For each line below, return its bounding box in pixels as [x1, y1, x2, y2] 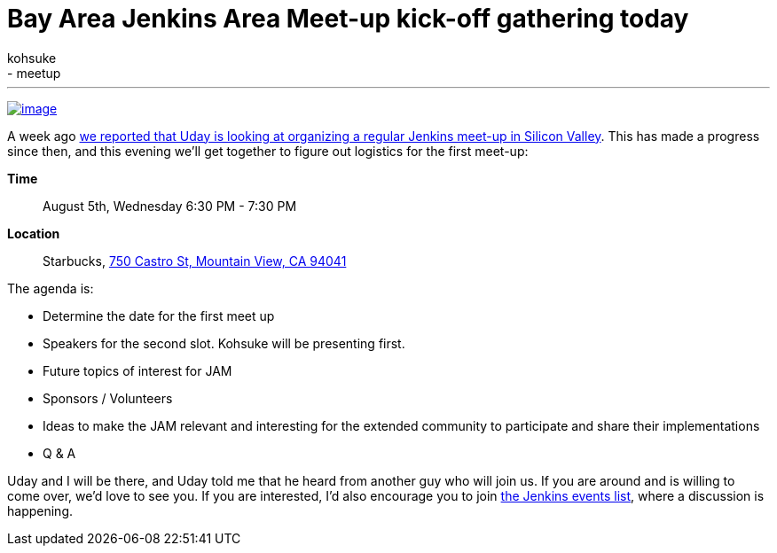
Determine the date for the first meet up [43, 308, 275, 323]
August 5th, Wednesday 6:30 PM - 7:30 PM [43, 198, 297, 214]
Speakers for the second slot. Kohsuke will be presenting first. [43, 335, 405, 351]
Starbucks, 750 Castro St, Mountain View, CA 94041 [43, 253, 347, 269]
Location [7, 225, 60, 241]
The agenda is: [7, 280, 94, 296]
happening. [7, 502, 73, 518]
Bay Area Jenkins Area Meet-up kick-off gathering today [7, 4, 689, 34]
